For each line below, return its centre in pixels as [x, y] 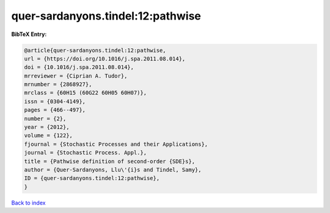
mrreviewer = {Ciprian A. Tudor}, [76, 76]
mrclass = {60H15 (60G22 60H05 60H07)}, [85, 93]
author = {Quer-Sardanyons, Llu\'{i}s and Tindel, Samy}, [113, 170]
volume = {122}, [49, 135]
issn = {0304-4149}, [55, 101]
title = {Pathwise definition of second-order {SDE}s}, [110, 161]
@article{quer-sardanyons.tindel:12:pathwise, [95, 50]
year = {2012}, [47, 127]
